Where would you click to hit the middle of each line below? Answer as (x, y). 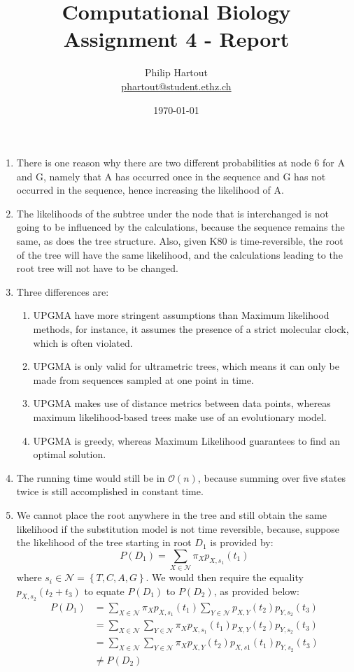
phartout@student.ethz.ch (176, 86)
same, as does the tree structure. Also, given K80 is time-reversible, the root (180, 241)
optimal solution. (70, 454)
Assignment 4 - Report (176, 39)
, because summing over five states (271, 477)
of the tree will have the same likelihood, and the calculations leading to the (179, 254)
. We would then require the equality (225, 577)
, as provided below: (256, 591)
